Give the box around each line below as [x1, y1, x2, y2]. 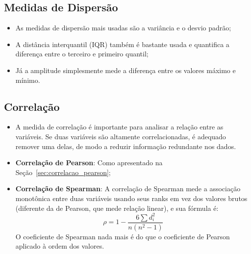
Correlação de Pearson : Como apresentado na [15, 157, 163, 168]
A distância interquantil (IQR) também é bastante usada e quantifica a [15, 39, 229, 49]
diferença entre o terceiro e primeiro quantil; [15, 49, 149, 59]
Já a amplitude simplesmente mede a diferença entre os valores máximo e [15, 65, 236, 75]
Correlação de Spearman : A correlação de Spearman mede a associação [15, 183, 241, 194]
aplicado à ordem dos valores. [15, 241, 104, 251]
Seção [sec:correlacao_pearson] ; [15, 167, 111, 177]
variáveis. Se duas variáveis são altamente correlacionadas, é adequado [15, 131, 226, 141]
